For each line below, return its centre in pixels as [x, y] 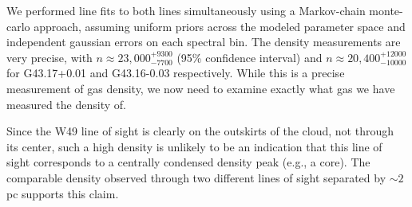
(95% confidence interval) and [250, 57]
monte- [386, 10]
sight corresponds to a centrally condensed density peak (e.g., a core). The [188, 162]
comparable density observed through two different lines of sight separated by [196, 177]
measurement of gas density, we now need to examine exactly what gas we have [201, 88]
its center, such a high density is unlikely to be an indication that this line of [194, 146]
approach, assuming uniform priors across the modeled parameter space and [220, 26]
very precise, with [50, 57]
